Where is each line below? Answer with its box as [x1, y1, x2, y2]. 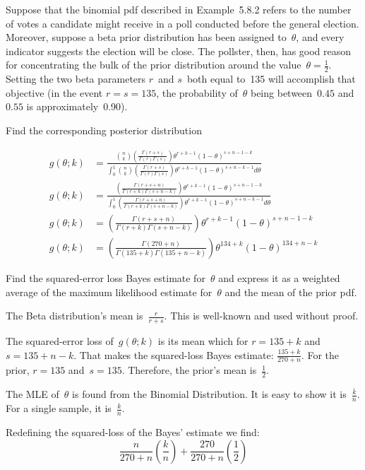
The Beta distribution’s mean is [6, 308, 143, 323]
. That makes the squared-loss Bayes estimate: [73, 347, 274, 362]
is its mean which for [157, 333, 249, 348]
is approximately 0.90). [26, 99, 128, 114]
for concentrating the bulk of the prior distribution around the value [6, 57, 301, 72]
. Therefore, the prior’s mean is [121, 363, 257, 377]
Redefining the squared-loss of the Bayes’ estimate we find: [6, 424, 260, 439]
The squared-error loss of [6, 333, 114, 348]
